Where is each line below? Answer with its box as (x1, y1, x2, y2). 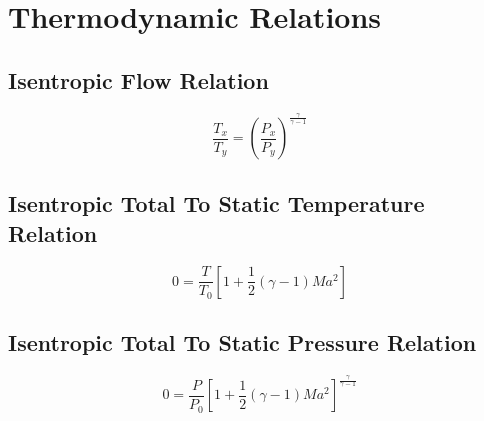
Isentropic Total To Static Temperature (8, 188, 425, 219)
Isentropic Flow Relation (8, 64, 269, 95)
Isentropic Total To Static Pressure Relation (8, 327, 477, 358)
